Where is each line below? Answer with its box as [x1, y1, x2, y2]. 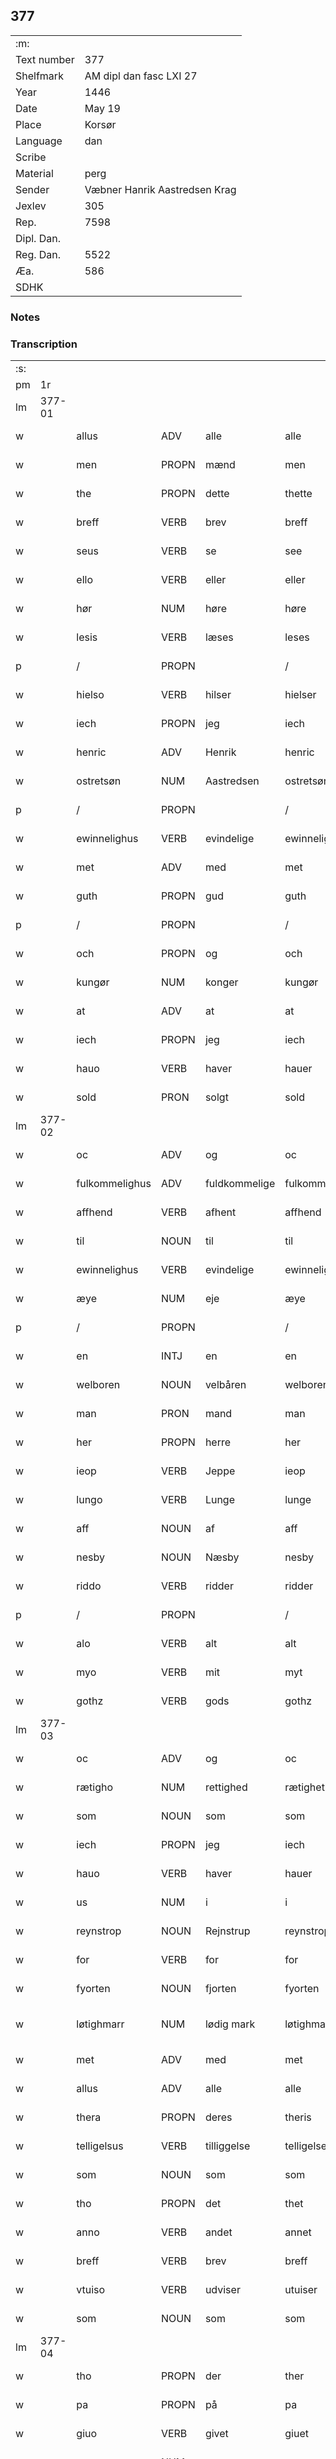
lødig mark [204, 2017, 256, 2031]
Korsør [84, 117, 117, 131]
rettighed [204, 1780, 248, 1794]
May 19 [84, 101, 121, 115]
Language [15, 134, 63, 148]
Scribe [15, 150, 47, 164]
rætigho [76, 1780, 113, 1794]
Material [15, 166, 54, 180]
